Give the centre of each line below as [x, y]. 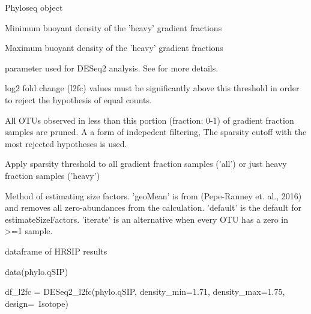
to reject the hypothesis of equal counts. [78, 99]
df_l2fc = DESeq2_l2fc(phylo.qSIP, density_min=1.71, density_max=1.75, [145, 291]
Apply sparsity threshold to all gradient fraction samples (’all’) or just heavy [146, 164]
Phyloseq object [34, 7]
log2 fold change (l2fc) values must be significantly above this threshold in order [152, 88]
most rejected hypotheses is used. [66, 143]
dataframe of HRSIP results [56, 251]
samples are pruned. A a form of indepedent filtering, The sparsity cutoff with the [156, 132]
